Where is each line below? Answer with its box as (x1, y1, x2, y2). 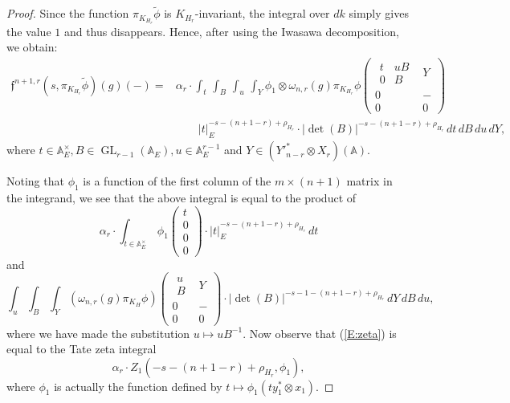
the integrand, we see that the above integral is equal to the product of (6, 189, 357, 206)
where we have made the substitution (6, 324, 190, 341)
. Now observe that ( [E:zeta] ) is (243, 324, 397, 341)
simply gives (349, 5, 409, 22)
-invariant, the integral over (194, 5, 330, 22)
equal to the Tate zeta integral (6, 340, 157, 357)
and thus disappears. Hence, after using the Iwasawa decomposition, (63, 22, 399, 39)
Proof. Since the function (6, 5, 129, 22)
